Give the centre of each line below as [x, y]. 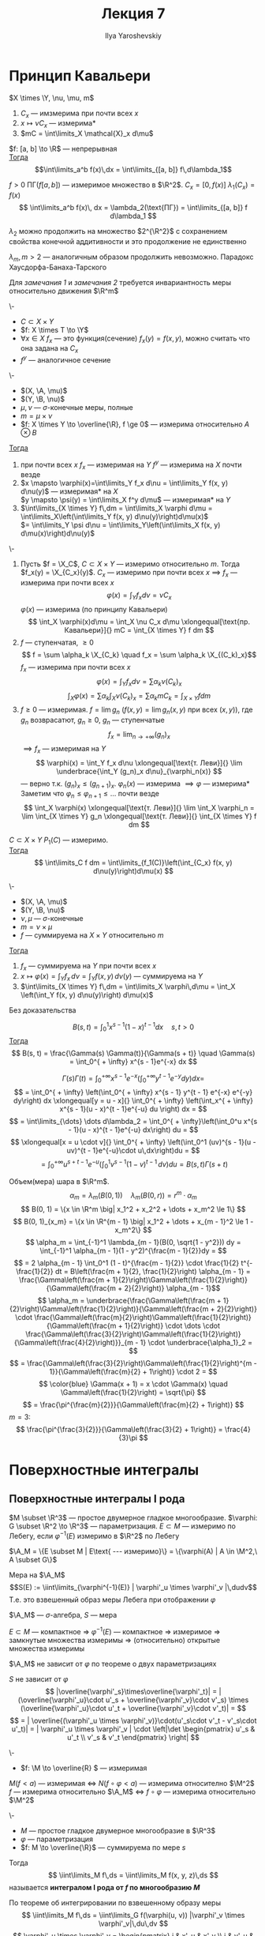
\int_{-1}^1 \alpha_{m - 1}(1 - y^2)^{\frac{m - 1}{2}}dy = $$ [133, 1251]
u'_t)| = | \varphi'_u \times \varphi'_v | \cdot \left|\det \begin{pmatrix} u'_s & [133, 1729]
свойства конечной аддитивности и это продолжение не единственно [128, 241]
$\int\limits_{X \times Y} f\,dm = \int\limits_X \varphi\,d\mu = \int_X [128, 986]
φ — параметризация [57, 1839]
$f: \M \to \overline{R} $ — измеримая [84, 1768]
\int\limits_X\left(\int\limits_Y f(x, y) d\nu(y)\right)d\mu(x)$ [114, 517]
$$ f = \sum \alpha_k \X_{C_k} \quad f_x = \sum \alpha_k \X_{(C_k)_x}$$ [139, 654]
